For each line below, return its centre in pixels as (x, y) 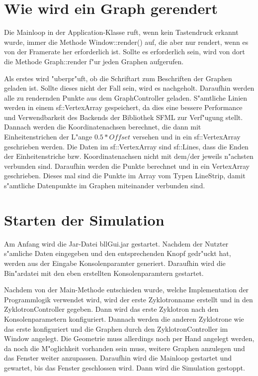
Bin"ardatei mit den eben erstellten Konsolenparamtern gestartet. (104, 273)
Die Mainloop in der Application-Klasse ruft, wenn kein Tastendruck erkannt (121, 32)
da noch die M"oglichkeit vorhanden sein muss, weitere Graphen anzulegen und (125, 348)
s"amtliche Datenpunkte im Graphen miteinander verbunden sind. (105, 186)
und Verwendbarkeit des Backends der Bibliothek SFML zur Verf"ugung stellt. (124, 117)
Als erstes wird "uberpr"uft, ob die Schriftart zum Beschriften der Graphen (118, 78)
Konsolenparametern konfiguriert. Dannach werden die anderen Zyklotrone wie (124, 318)
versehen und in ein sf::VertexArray (186, 137)
